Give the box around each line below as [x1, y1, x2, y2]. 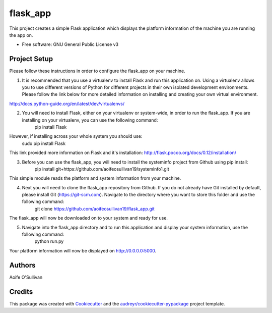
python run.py [34, 238, 64, 244]
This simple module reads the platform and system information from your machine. [9, 175, 181, 181]
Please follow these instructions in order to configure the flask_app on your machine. [9, 68, 186, 74]
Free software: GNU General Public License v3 [22, 41, 119, 47]
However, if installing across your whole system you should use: [9, 133, 143, 139]
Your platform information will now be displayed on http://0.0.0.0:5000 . [9, 247, 157, 253]
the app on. [9, 32, 33, 38]
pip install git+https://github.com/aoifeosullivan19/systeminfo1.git [34, 166, 170, 172]
